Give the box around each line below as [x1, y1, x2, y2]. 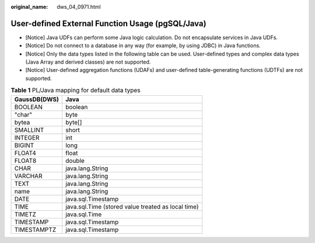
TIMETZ [14, 210, 36, 218]
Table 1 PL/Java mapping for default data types [10, 86, 141, 95]
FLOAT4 [14, 149, 36, 157]
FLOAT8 [14, 157, 37, 165]
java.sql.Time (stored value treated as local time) [65, 202, 199, 210]
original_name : [10, 4, 48, 10]
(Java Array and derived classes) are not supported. [25, 58, 151, 65]
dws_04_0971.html [57, 4, 101, 10]
